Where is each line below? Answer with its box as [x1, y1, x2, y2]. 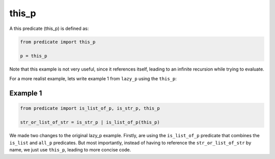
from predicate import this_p [20, 39, 96, 45]
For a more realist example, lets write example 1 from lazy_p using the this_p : [9, 75, 177, 81]
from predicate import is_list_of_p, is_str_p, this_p [20, 105, 160, 111]
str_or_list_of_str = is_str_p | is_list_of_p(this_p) [20, 119, 160, 125]
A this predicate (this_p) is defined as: [9, 25, 89, 31]
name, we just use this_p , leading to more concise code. [9, 147, 131, 153]
